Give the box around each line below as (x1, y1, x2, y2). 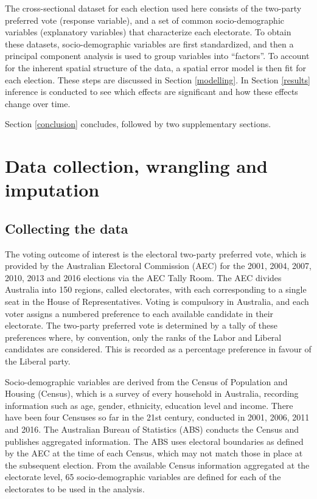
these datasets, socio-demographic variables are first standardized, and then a (5, 37, 294, 50)
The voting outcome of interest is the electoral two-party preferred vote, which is (5, 247, 307, 260)
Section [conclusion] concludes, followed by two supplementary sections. (5, 117, 271, 130)
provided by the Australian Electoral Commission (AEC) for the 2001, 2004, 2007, (5, 259, 312, 272)
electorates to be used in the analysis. (5, 482, 145, 495)
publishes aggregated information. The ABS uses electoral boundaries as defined (5, 434, 304, 447)
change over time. (5, 97, 71, 110)
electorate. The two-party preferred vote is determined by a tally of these (5, 319, 277, 332)
